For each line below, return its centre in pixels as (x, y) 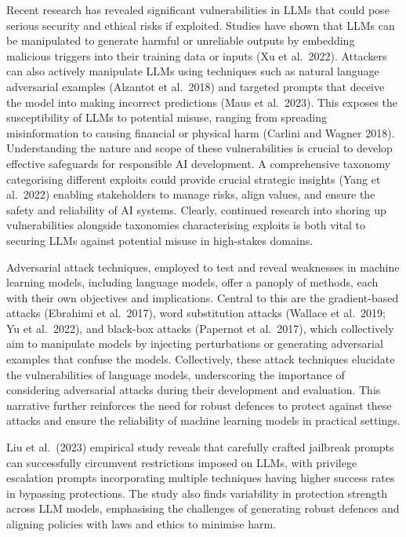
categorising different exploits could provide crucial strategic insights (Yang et (194, 179)
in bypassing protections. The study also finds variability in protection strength (197, 493)
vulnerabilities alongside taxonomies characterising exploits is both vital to (186, 225)
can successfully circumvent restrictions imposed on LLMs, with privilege (182, 462)
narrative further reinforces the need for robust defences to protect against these (199, 405)
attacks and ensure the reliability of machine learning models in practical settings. (203, 420)
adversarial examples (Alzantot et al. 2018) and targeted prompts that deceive (196, 86)
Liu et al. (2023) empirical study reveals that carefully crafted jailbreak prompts (200, 447)
